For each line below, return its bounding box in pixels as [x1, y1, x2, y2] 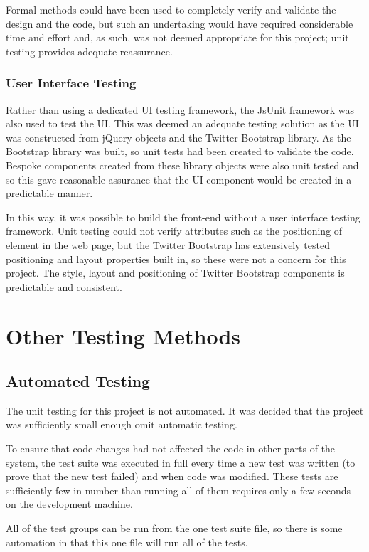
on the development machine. [6, 497, 133, 511]
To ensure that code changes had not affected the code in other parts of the [6, 441, 336, 456]
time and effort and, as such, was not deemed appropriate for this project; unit [6, 30, 349, 45]
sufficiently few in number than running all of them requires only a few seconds [6, 482, 351, 497]
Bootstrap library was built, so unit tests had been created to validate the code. [6, 144, 354, 159]
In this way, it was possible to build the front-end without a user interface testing [6, 209, 360, 224]
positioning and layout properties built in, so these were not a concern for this [6, 251, 346, 266]
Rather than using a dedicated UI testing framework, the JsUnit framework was [6, 102, 355, 117]
